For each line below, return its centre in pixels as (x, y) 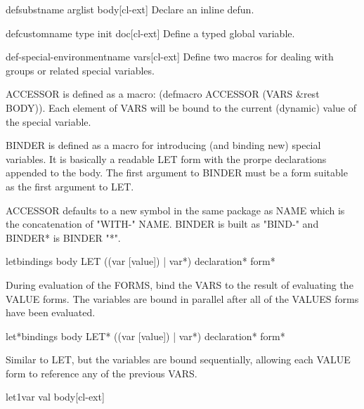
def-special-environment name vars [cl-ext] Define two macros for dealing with (170, 57)
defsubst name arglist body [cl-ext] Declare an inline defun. (130, 9)
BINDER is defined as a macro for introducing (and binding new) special (163, 145)
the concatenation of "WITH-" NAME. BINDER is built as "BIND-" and (162, 224)
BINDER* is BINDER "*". (63, 237)
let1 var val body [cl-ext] (55, 397)
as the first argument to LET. (70, 186)
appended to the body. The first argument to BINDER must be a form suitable (177, 173)
